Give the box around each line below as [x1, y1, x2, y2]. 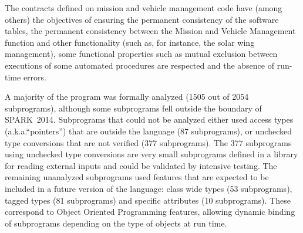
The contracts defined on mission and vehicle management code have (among [5, 2, 282, 13]
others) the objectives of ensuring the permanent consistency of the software [5, 13, 279, 25]
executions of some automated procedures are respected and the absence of [5, 59, 274, 71]
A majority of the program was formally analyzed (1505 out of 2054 [5, 90, 249, 103]
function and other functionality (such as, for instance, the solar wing [5, 36, 255, 48]
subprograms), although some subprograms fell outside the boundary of [5, 102, 262, 114]
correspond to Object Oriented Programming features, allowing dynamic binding [5, 205, 295, 218]
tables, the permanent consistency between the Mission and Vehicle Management [5, 25, 296, 37]
